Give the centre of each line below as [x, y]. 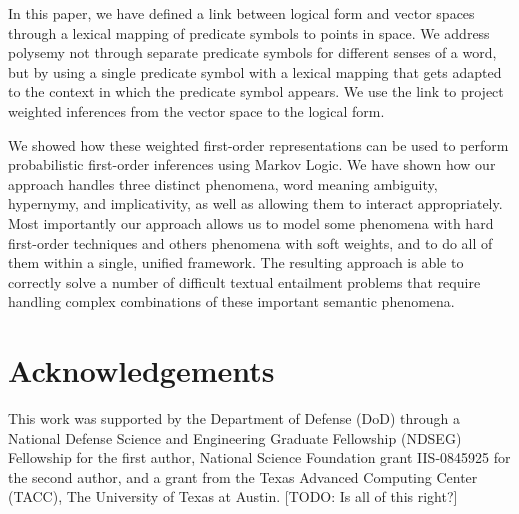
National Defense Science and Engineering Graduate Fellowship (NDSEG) [235, 437]
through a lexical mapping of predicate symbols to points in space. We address [249, 32]
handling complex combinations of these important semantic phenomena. [231, 301]
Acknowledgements [141, 370]
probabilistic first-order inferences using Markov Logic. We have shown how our [252, 164]
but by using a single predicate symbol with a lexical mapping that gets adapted [255, 71]
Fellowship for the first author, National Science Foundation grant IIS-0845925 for [259, 457]
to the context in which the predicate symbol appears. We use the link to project [256, 91]
